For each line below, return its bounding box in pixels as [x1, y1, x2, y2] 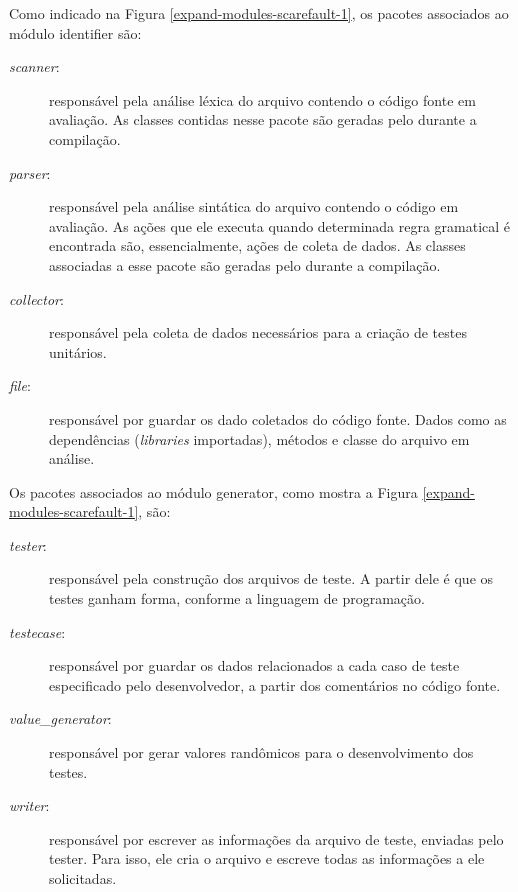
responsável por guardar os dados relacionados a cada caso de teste [49, 655, 460, 676]
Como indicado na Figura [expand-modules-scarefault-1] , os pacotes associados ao [9, 3, 509, 23]
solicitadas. [49, 868, 117, 888]
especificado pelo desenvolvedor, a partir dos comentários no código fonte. [49, 674, 501, 695]
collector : [9, 288, 64, 309]
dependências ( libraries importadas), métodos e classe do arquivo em [49, 428, 470, 449]
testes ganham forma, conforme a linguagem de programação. [49, 588, 425, 609]
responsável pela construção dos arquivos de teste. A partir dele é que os [49, 568, 494, 589]
